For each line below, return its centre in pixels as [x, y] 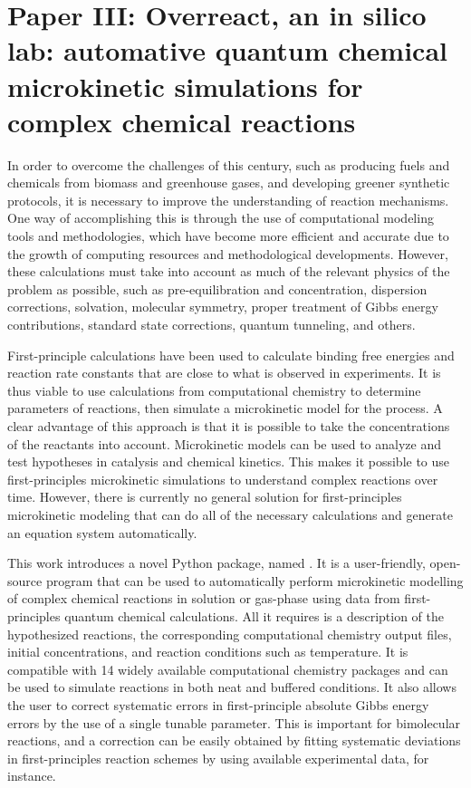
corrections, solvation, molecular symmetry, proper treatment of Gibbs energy [223, 307]
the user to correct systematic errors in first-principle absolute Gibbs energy [218, 704]
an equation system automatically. [102, 532]
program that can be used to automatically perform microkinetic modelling [255, 580]
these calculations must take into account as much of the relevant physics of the [229, 271]
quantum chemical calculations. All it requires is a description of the [254, 615]
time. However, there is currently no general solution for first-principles [205, 497]
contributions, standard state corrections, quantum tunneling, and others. [211, 325]
